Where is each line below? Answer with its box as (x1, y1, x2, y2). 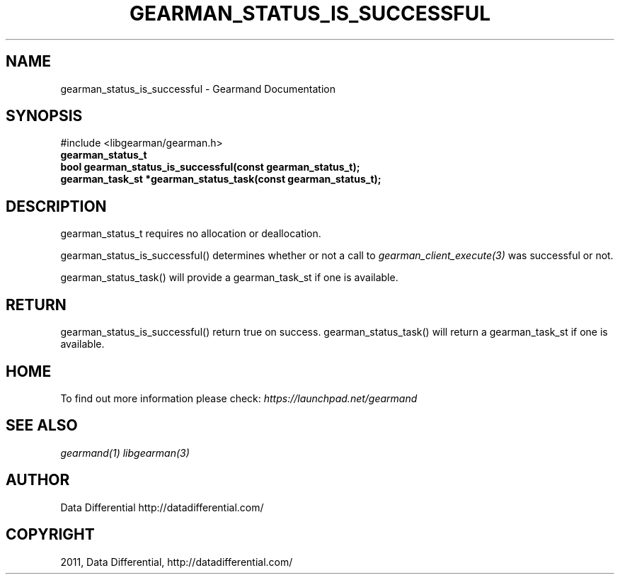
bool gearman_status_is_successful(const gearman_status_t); (60, 161, 360, 174)
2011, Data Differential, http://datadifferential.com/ (60, 555, 293, 568)
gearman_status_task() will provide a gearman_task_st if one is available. (60, 271, 398, 284)
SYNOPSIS (6, 107, 83, 125)
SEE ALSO (6, 416, 78, 435)
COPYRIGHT (6, 525, 95, 544)
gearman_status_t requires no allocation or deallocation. (60, 227, 321, 240)
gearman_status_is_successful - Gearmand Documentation (60, 82, 335, 95)
